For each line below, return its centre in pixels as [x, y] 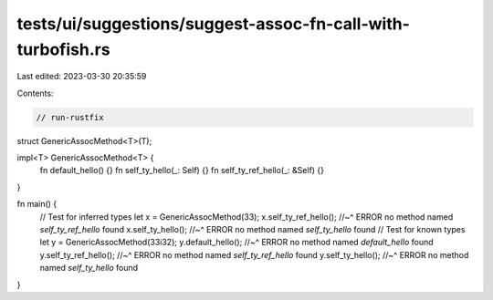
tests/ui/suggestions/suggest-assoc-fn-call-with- [213, 24]
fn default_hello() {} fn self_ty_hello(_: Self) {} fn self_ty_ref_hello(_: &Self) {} [182, 171]
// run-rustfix [70, 117]
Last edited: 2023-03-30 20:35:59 [82, 77]
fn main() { [37, 204]
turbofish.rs [63, 49]
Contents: [35, 93]
